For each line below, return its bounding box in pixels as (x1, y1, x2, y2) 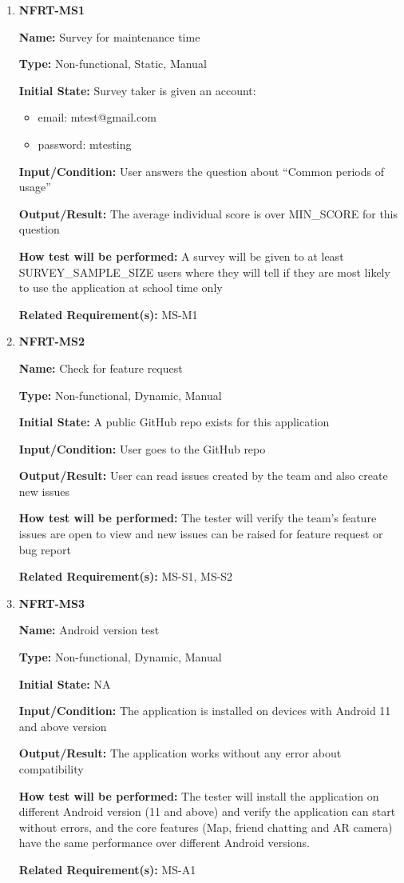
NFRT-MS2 (18, 333, 85, 350)
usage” (18, 178, 51, 195)
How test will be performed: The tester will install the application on (18, 787, 379, 804)
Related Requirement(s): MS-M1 (18, 306, 198, 322)
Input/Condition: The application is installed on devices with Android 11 (18, 702, 391, 719)
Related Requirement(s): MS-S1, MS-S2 (18, 568, 233, 585)
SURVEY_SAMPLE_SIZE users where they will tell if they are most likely (18, 263, 390, 280)
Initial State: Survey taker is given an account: (18, 82, 256, 98)
